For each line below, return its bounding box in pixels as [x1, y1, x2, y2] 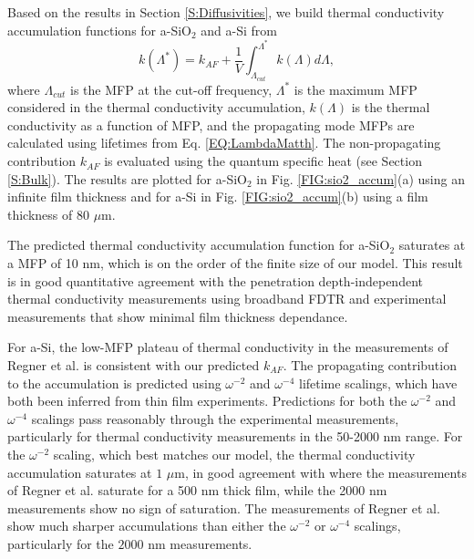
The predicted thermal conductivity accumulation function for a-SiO [7, 235, 390, 254]
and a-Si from [201, 20, 277, 39]
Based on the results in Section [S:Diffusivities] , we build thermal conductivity [7, 3, 445, 21]
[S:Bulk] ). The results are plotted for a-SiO [7, 169, 248, 188]
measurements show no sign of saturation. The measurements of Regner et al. [7, 498, 440, 517]
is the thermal [351, 98, 430, 117]
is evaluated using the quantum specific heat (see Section [104, 151, 422, 171]
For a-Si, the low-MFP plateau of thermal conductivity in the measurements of [7, 337, 448, 357]
